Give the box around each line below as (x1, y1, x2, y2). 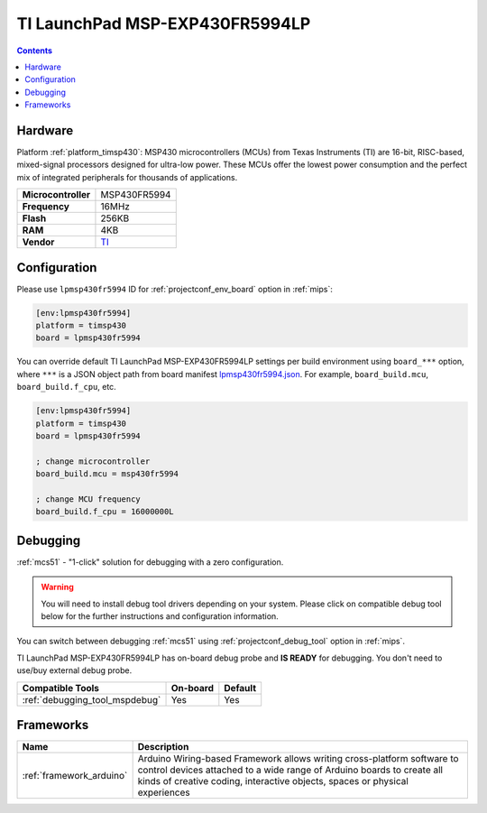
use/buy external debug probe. (16, 665, 133, 676)
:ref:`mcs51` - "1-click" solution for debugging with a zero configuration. (16, 556, 284, 568)
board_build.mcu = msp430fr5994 (35, 469, 179, 479)
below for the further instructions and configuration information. (41, 611, 279, 622)
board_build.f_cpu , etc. (16, 382, 116, 393)
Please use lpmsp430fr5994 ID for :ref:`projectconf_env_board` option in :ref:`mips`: (16, 283, 334, 294)
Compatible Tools (22, 681, 99, 694)
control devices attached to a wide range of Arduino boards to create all (137, 763, 444, 776)
